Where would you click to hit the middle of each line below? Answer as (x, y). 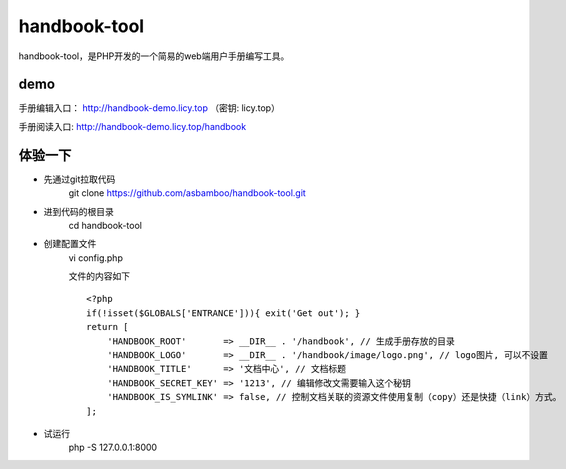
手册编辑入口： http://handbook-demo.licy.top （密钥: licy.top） (149, 108)
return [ (107, 327)
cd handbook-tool (105, 225)
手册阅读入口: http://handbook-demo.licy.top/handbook (132, 126)
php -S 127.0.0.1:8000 (113, 447)
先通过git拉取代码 (79, 179)
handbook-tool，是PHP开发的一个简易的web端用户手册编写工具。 (154, 56)
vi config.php (96, 257)
